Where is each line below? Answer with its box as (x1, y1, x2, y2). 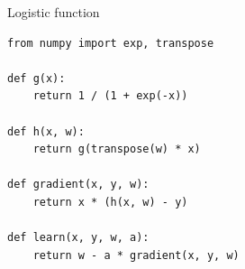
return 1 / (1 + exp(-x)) (32, 89, 188, 103)
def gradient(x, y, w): (7, 178, 150, 191)
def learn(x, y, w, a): (7, 231, 150, 245)
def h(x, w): (7, 125, 85, 138)
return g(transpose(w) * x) (32, 143, 201, 156)
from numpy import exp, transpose (7, 36, 214, 50)
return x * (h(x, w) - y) (32, 195, 188, 209)
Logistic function (7, 3, 100, 21)
